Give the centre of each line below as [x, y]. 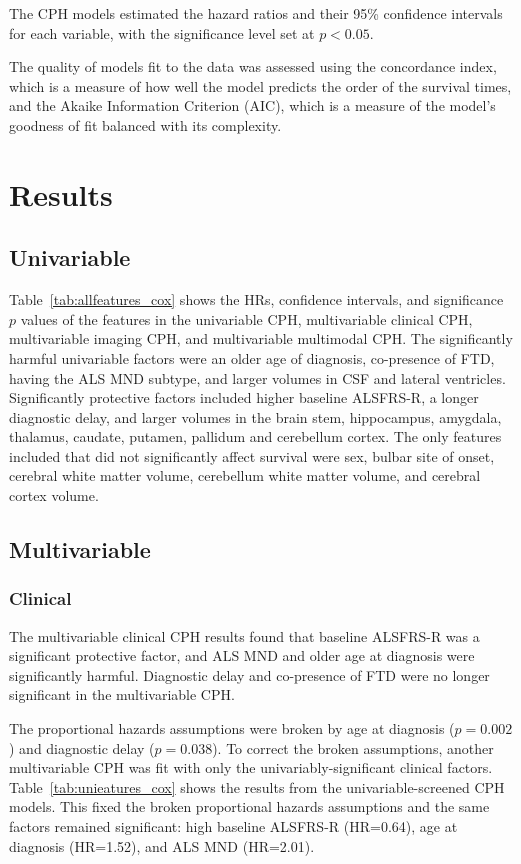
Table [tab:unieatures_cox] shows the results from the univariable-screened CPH [257, 786]
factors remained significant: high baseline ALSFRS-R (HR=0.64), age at [233, 826]
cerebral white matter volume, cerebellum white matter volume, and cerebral [245, 475]
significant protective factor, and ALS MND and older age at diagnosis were [242, 655]
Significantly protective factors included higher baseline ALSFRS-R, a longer [244, 397]
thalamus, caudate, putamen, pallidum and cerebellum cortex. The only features [255, 436]
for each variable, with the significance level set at [162, 32]
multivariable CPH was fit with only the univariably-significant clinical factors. [251, 767]
